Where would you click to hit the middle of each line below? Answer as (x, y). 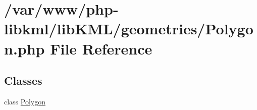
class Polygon (25, 101)
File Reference (101, 48)
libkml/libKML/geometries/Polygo (129, 29)
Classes (23, 80)
